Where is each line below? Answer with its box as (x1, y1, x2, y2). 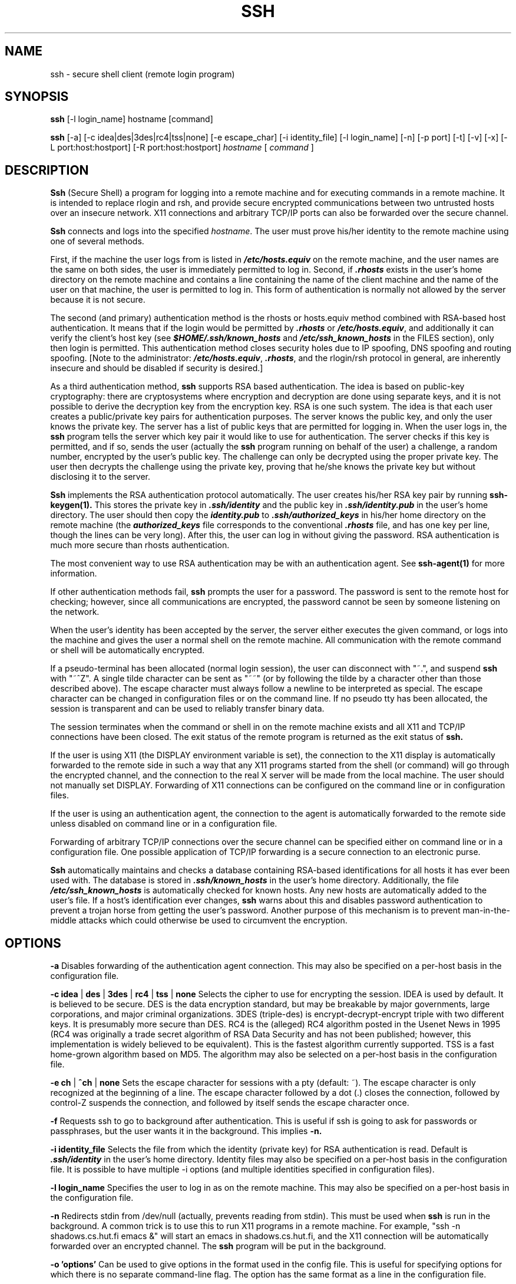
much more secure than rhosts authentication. (50, 540, 230, 551)
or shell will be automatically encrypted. (50, 645, 205, 656)
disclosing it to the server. (50, 471, 150, 482)
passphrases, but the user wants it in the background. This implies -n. (50, 1126, 322, 1136)
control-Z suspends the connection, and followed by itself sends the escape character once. (50, 1098, 409, 1108)
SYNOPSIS (5, 89, 69, 104)
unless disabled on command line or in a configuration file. (50, 818, 277, 829)
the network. (50, 607, 100, 617)
